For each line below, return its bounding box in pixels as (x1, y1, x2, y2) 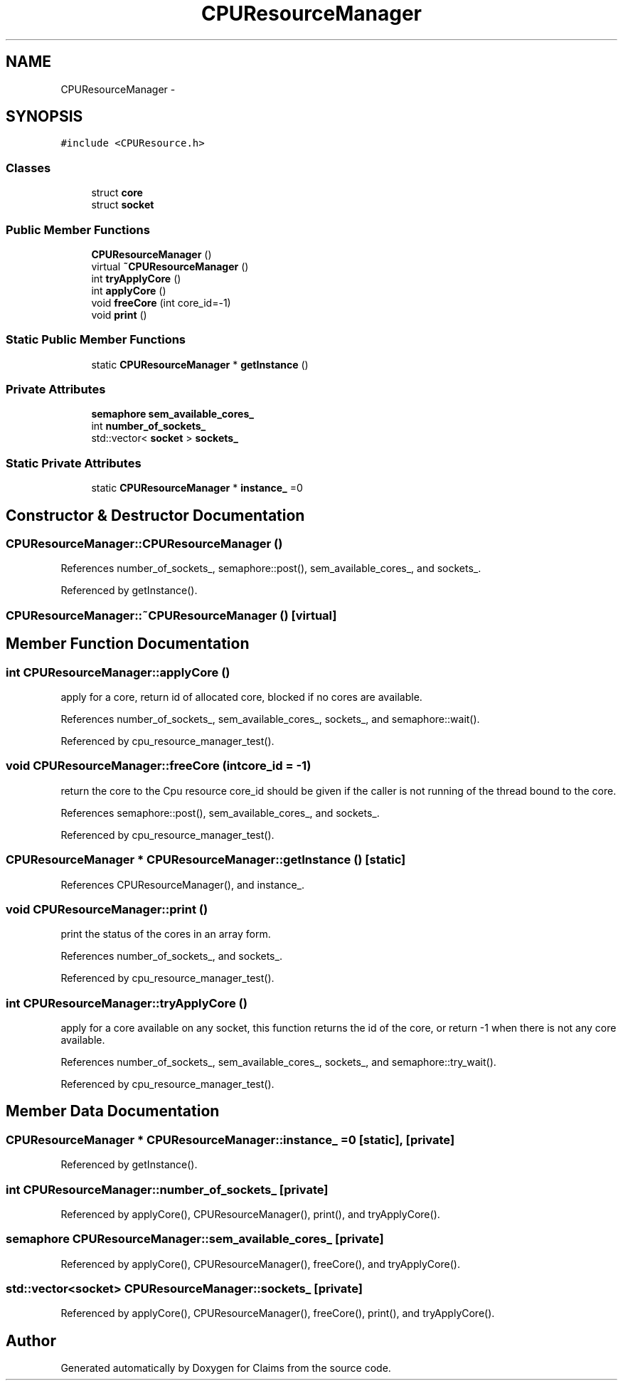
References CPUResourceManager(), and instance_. (60, 878, 304, 891)
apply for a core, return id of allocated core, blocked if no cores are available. (60, 691, 422, 703)
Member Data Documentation (6, 1102, 220, 1121)
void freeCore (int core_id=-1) (91, 296, 231, 309)
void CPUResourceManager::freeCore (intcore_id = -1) (6, 758, 311, 773)
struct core (91, 186, 143, 199)
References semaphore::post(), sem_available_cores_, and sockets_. (60, 806, 380, 819)
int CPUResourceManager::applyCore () (6, 665, 230, 679)
